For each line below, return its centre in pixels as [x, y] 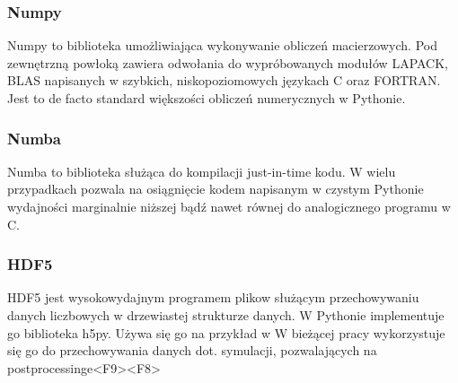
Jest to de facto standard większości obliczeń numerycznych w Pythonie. [207, 98]
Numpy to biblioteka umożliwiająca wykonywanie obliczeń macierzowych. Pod [222, 45]
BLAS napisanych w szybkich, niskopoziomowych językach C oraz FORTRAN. [224, 80]
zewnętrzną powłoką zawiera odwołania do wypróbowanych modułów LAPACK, [228, 62]
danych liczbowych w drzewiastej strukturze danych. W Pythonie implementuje [226, 315]
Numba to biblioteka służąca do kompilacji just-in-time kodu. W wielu [202, 171]
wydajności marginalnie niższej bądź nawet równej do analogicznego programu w [229, 206]
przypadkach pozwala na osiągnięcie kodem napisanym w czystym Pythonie [216, 189]
